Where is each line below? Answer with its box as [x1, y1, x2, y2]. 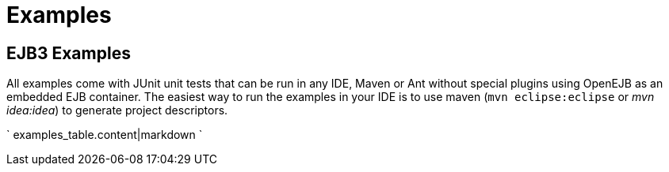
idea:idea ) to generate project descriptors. [6, 103, 228, 118]
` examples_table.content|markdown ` [6, 128, 203, 142]
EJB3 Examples [6, 43, 131, 63]
